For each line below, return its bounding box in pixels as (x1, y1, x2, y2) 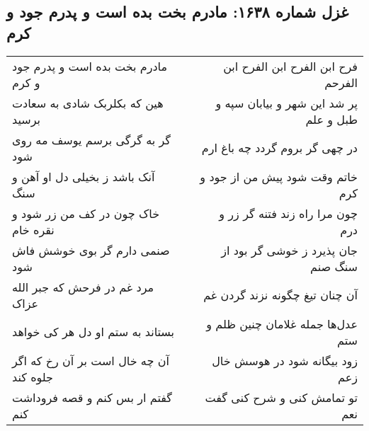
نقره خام (12, 221, 55, 238)
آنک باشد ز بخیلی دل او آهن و (12, 168, 155, 185)
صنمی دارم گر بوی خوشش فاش (12, 241, 170, 258)
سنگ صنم (310, 258, 358, 275)
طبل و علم (305, 110, 358, 127)
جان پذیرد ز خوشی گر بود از (221, 241, 358, 258)
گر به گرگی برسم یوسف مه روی (12, 131, 171, 148)
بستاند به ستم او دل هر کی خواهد (12, 323, 175, 340)
